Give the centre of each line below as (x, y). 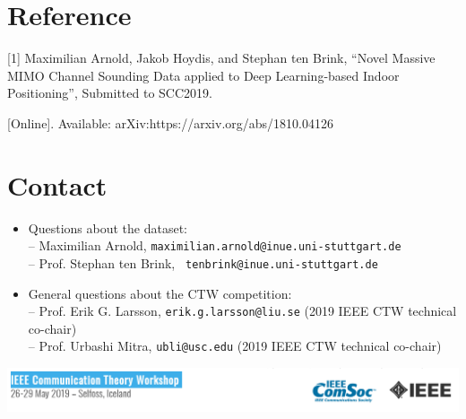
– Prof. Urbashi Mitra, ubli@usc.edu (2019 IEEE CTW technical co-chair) (235, 346)
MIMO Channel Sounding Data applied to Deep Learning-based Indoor (203, 75)
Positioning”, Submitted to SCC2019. (110, 93)
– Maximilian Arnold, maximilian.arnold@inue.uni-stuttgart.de (215, 245)
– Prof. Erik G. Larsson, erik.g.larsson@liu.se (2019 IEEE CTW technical (242, 311)
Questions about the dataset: (108, 227)
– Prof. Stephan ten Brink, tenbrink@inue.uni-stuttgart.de (203, 262)
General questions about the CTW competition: (160, 293)
